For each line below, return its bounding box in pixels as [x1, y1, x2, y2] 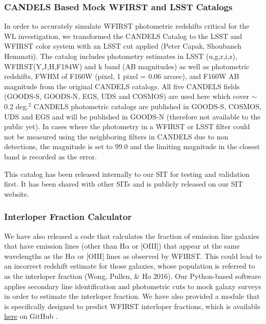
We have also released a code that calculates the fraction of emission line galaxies [4, 230, 259, 241]
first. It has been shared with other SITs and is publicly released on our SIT [4, 178, 243, 189]
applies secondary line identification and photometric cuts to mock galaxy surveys [4, 280, 261, 291]
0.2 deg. [4, 100, 29, 111]
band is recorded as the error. [4, 151, 97, 161]
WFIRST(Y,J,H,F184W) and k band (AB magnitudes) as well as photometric [4, 60, 250, 71]
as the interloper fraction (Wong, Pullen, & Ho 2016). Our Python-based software [4, 270, 261, 281]
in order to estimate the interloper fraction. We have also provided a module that [4, 291, 260, 301]
